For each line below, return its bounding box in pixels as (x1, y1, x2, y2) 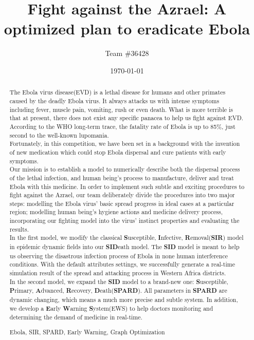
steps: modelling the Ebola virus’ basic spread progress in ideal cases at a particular (9, 199, 234, 207)
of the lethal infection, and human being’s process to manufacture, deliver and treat (9, 173, 234, 182)
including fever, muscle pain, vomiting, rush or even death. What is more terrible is (9, 105, 233, 114)
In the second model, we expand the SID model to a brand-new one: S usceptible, (9, 277, 228, 286)
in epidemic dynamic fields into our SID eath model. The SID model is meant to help (9, 242, 240, 252)
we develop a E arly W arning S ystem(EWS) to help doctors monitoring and (9, 304, 213, 313)
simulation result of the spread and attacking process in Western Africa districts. (9, 269, 226, 277)
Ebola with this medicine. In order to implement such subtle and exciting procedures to (9, 182, 245, 191)
